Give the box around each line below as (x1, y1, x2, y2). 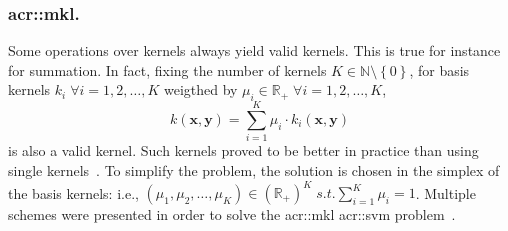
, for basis (409, 59, 470, 80)
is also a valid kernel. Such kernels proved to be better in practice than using (8, 140, 479, 161)
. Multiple (415, 182, 476, 203)
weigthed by (163, 79, 238, 100)
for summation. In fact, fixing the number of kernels (8, 59, 327, 80)
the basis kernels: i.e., (8, 182, 139, 203)
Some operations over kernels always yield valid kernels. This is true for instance (8, 40, 501, 61)
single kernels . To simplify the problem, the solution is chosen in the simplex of (8, 159, 500, 180)
